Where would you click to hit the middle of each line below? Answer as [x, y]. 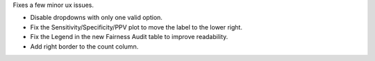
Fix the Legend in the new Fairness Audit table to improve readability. [129, 37]
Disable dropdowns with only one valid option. [97, 18]
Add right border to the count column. [84, 46]
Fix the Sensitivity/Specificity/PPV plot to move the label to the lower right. [136, 27]
